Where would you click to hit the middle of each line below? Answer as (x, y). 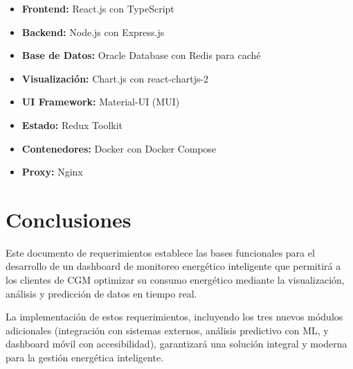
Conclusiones (69, 219)
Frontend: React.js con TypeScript (98, 8)
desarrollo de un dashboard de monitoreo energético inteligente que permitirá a (173, 266)
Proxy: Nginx (52, 172)
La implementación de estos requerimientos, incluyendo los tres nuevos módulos (174, 317)
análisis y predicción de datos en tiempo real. (101, 293)
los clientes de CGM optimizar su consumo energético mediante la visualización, (175, 280)
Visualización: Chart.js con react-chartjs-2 (115, 78)
